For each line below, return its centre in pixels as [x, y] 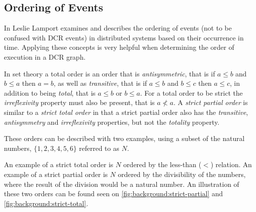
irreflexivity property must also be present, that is [79, 102]
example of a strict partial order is [56, 174]
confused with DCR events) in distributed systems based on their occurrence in [124, 37]
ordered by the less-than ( [163, 164]
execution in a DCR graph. [45, 56]
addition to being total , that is [50, 92]
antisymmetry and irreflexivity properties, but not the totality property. [112, 122]
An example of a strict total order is [59, 164]
